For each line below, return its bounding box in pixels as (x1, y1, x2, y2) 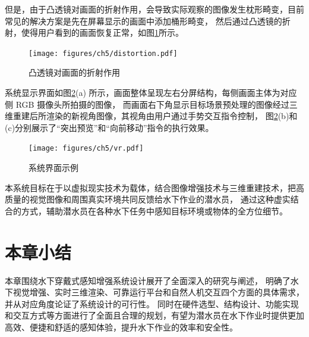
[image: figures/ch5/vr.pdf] (29, 144, 144, 153)
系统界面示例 (29, 161, 78, 174)
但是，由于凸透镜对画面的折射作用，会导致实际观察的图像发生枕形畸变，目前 (5, 3, 304, 15)
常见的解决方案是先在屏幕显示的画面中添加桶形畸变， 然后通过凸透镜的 (5, 14, 282, 27)
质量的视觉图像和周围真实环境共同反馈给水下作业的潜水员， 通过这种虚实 (5, 193, 291, 205)
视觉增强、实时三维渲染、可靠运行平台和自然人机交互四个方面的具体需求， (12, 286, 304, 298)
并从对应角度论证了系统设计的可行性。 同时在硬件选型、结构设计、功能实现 (5, 297, 299, 310)
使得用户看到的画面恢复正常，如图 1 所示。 (21, 26, 184, 39)
